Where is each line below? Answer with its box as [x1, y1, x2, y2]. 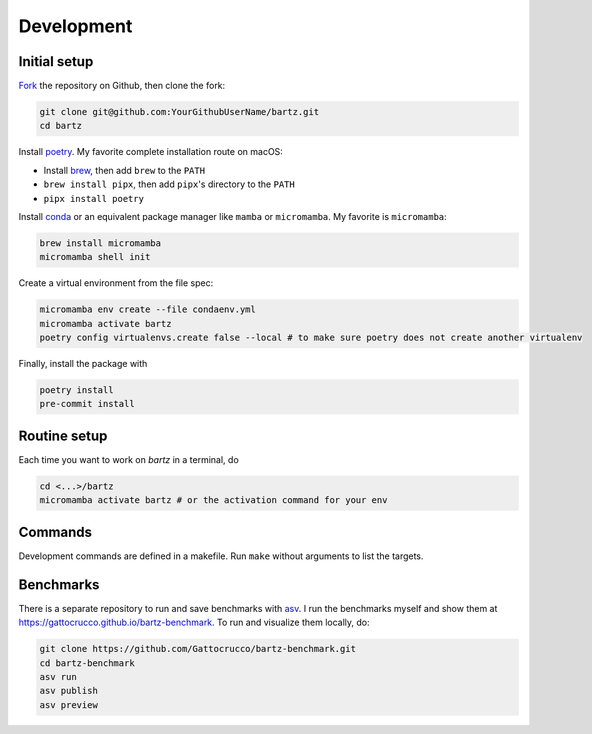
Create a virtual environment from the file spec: [18, 277, 214, 289]
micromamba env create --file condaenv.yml [39, 304, 257, 315]
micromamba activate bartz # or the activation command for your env [39, 495, 388, 506]
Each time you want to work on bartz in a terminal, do [18, 453, 239, 465]
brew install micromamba [39, 237, 162, 249]
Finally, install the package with [18, 358, 148, 370]
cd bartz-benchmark [39, 657, 135, 669]
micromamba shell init [39, 251, 151, 263]
